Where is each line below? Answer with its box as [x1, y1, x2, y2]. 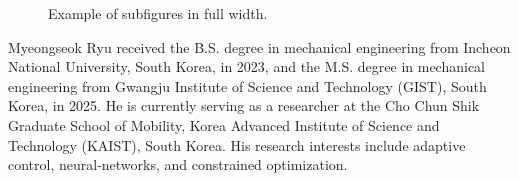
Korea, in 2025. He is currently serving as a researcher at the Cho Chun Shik [8, 95, 480, 116]
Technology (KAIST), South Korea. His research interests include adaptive [8, 134, 466, 155]
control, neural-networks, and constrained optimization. [8, 154, 348, 175]
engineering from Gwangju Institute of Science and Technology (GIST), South [8, 75, 487, 96]
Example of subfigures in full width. [48, 3, 268, 23]
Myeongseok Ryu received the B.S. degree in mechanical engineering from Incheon [8, 36, 511, 57]
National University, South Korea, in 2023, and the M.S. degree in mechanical [8, 56, 486, 77]
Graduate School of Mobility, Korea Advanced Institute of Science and [8, 114, 440, 135]
